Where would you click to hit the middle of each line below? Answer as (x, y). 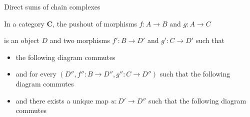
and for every (36, 74)
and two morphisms (80, 40)
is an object (22, 40)
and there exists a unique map (62, 100)
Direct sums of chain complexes (52, 6)
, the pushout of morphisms (95, 23)
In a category (24, 23)
